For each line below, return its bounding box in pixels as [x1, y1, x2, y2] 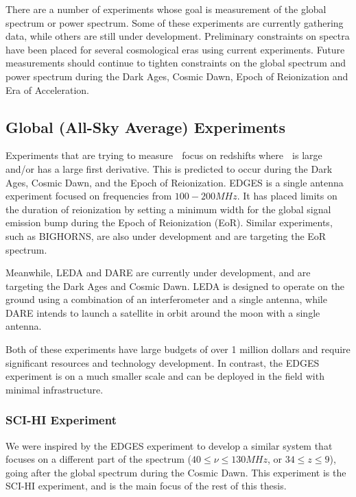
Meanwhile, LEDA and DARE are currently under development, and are [5, 265, 311, 280]
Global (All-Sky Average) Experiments [5, 116, 285, 137]
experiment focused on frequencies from [5, 189, 172, 203]
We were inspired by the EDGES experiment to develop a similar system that [5, 438, 333, 452]
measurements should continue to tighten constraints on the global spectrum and [5, 56, 346, 70]
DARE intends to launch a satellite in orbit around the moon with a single [5, 305, 320, 319]
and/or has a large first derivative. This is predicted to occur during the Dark [5, 161, 333, 175]
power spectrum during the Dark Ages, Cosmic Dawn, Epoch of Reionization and [5, 69, 348, 83]
